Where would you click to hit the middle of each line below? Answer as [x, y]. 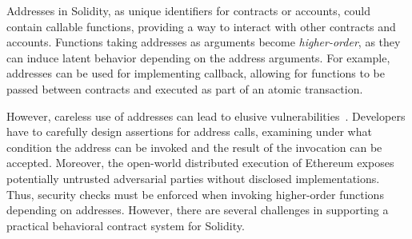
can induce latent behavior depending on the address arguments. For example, [198, 57]
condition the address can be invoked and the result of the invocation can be [194, 147]
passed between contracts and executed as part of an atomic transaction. [185, 88]
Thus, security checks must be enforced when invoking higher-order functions [195, 194]
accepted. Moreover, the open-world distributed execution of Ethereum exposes [200, 163]
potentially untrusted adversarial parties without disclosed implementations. [193, 178]
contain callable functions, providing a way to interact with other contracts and [201, 26]
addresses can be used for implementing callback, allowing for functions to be [196, 73]
